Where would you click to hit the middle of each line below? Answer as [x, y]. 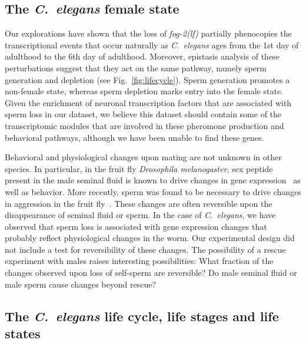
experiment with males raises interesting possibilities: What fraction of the [139, 261]
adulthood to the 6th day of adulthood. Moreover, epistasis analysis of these [142, 56]
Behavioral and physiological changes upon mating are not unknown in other [143, 157]
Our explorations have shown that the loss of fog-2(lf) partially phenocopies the [148, 33]
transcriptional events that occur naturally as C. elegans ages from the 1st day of [152, 44]
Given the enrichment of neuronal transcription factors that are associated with [148, 102]
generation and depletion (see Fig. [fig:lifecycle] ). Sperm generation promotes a [147, 79]
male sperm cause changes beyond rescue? [80, 284]
